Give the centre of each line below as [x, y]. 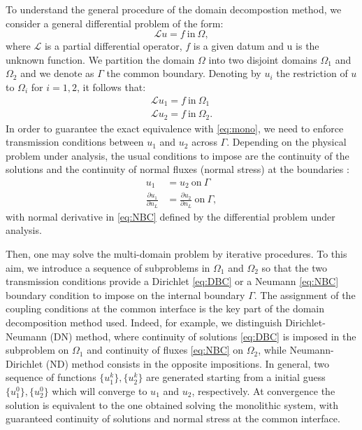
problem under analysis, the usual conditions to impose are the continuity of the [178, 155]
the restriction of [312, 73]
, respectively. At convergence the [263, 390]
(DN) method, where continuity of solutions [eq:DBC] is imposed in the [203, 336]
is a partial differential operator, [113, 46]
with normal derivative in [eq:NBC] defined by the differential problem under [171, 216]
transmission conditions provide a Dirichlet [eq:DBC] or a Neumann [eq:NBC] [172, 281]
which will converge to [100, 390]
